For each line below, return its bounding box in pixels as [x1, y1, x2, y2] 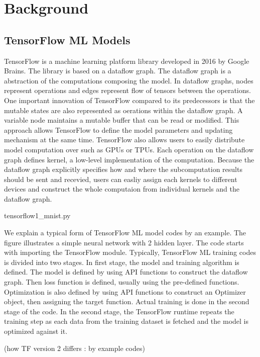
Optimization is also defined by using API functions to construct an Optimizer [4, 286, 246, 297]
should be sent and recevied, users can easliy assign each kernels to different [4, 173, 237, 184]
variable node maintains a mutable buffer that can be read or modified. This [4, 115, 239, 125]
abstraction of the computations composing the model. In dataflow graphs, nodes [4, 75, 253, 85]
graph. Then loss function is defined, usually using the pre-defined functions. [4, 277, 239, 287]
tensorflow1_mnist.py [4, 210, 71, 221]
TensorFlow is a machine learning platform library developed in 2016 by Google [4, 55, 249, 66]
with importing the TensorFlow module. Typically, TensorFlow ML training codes [4, 247, 256, 257]
